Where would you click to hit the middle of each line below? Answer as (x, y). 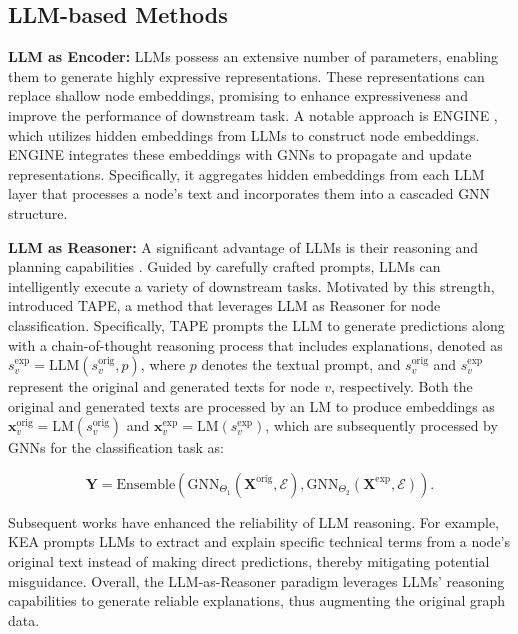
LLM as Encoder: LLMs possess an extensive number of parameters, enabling (253, 56)
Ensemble (146, 484)
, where (163, 364)
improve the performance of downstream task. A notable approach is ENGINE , (253, 114)
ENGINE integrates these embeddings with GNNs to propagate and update (240, 154)
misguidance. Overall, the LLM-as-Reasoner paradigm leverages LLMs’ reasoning (256, 580)
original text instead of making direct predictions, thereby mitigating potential (249, 561)
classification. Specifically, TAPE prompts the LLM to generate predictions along (256, 324)
